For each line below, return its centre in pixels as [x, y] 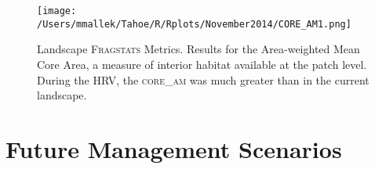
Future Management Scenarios [174, 148]
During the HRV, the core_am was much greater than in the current [203, 79]
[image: [57, 11]
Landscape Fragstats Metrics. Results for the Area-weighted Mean [198, 49]
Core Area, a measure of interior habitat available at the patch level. [202, 64]
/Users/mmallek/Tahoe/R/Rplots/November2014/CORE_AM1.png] [194, 24]
